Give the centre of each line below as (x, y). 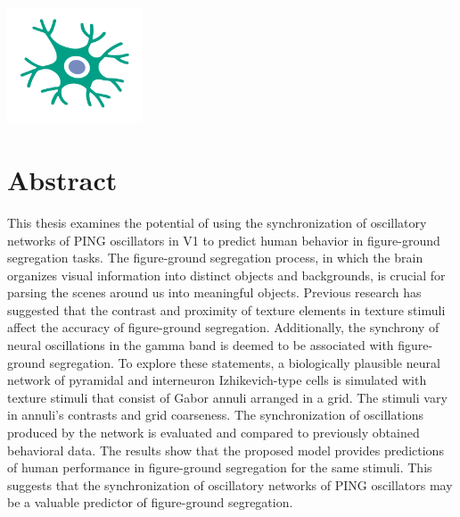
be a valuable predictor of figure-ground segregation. (150, 502)
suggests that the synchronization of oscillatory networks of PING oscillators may (230, 484)
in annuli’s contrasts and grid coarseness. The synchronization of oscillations (216, 415)
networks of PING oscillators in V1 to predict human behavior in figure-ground (224, 240)
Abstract (62, 179)
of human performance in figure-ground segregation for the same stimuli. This (220, 467)
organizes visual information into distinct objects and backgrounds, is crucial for (226, 275)
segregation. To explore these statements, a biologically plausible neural (245, 362)
